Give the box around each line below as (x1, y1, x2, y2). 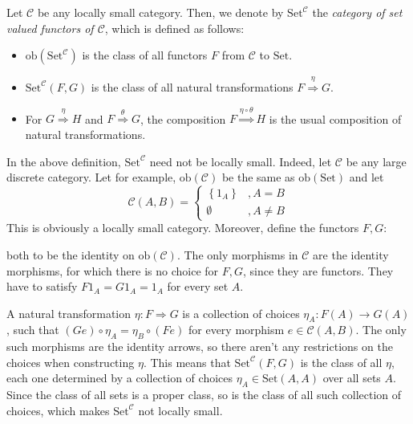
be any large (346, 153, 407, 169)
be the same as (221, 169, 295, 185)
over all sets (322, 369, 381, 386)
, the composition (140, 110, 226, 127)
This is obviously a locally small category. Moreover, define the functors (6, 219, 359, 236)
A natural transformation (6, 304, 132, 321)
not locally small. (138, 402, 223, 418)
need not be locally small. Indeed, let (149, 153, 332, 169)
